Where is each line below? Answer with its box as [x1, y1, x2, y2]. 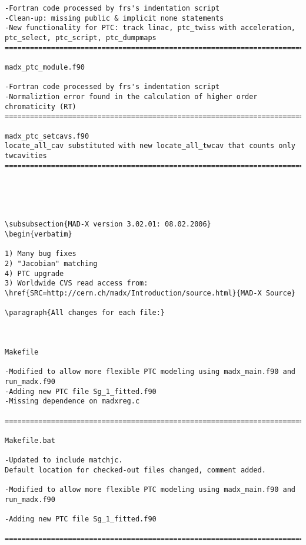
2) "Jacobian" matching [5, 260, 98, 268]
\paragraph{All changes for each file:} [5, 308, 165, 317]
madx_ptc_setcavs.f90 [5, 132, 89, 140]
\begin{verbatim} [5, 230, 72, 239]
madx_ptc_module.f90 [5, 63, 85, 71]
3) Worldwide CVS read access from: [5, 279, 148, 288]
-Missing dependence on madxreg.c [5, 397, 140, 406]
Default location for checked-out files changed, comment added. [5, 465, 266, 474]
